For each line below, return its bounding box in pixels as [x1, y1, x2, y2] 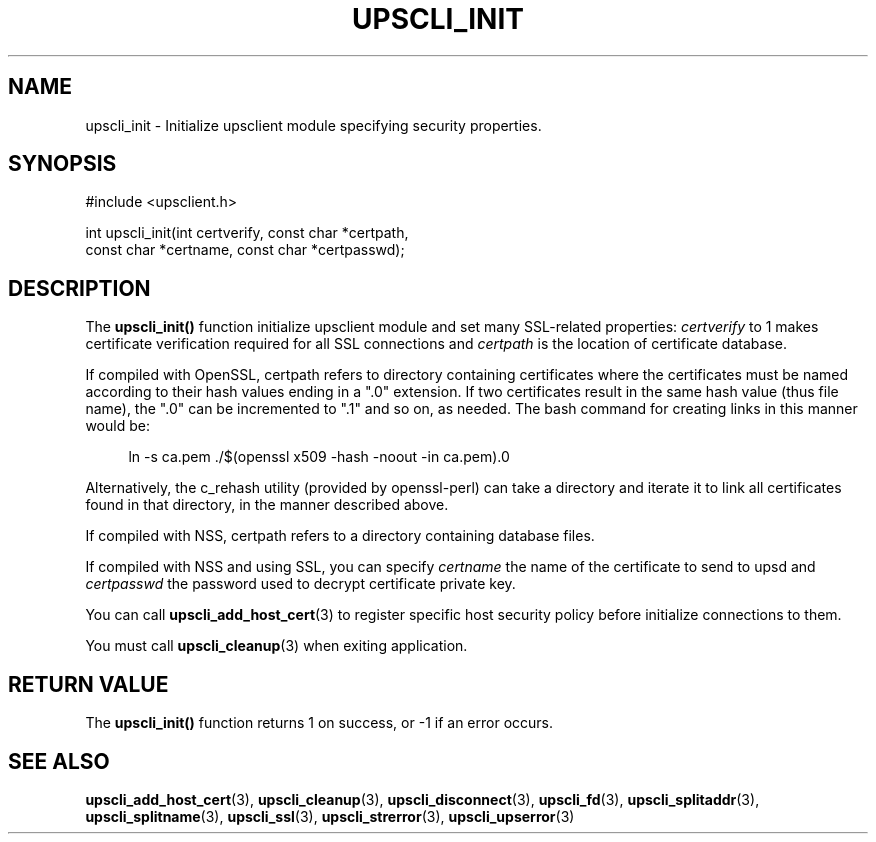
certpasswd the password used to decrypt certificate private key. [85, 575, 516, 593]
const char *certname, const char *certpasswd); [85, 241, 405, 259]
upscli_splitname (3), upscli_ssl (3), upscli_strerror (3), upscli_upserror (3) [85, 807, 575, 825]
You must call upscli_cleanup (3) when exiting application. [85, 637, 468, 655]
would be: [85, 417, 150, 435]
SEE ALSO [8, 748, 110, 774]
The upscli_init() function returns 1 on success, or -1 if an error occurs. [85, 714, 553, 732]
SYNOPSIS [8, 151, 117, 177]
